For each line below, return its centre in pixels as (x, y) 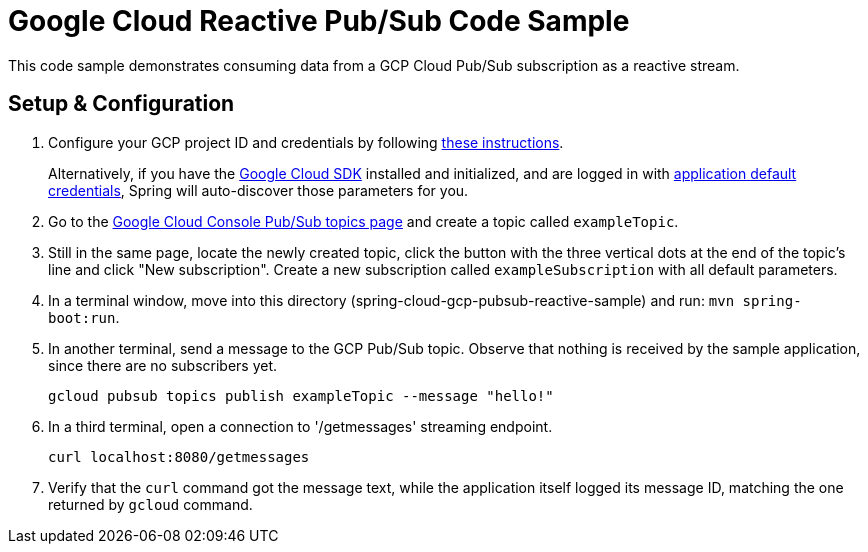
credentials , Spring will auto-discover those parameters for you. (258, 190)
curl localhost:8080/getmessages (179, 456)
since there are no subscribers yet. (163, 365)
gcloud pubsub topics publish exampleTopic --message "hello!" (301, 395)
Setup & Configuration (121, 104)
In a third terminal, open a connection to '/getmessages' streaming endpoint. (300, 426)
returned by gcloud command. (150, 504)
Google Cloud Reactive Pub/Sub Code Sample (319, 21)
